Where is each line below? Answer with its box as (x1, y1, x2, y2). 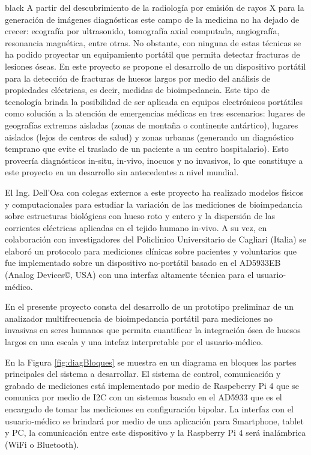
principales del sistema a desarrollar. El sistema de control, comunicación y (5, 367, 281, 380)
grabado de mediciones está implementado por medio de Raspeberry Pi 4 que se (5, 379, 300, 391)
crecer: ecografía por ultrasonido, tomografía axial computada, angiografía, (5, 25, 280, 37)
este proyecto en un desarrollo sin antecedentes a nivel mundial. (5, 166, 239, 178)
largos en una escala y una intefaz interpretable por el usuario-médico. (5, 336, 264, 348)
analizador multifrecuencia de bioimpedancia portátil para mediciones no (5, 312, 273, 324)
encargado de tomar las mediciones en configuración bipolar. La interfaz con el (5, 403, 294, 415)
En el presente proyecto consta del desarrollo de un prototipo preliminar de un (5, 300, 294, 313)
